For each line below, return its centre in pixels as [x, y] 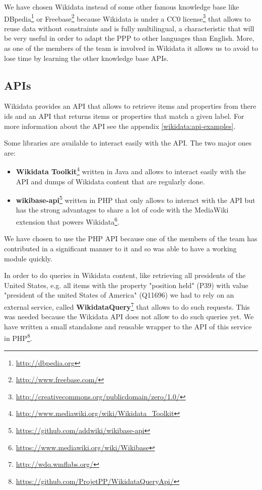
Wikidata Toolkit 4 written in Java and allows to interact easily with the [131, 171]
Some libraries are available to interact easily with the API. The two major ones [128, 143]
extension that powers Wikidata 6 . [68, 221]
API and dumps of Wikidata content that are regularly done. [110, 181]
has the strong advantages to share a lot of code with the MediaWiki [122, 210]
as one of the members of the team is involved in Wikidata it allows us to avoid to [131, 48]
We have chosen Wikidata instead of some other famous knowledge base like [122, 7]
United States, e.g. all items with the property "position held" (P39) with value [126, 285]
